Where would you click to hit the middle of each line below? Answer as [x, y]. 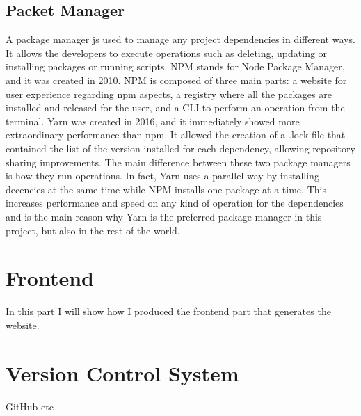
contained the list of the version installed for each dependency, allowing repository [180, 148]
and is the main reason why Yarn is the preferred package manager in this [164, 216]
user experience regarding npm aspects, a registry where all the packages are [169, 94]
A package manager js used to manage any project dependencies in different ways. [180, 39]
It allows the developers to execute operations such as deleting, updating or [167, 53]
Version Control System [122, 373]
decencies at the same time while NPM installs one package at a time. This [166, 189]
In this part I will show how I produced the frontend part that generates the [168, 311]
